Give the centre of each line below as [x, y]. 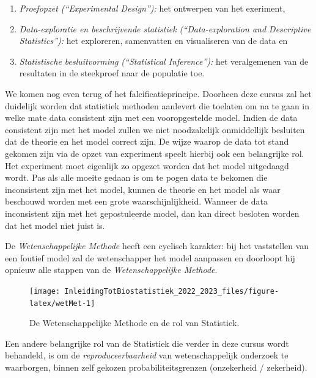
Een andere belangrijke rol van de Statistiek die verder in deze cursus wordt [147, 343]
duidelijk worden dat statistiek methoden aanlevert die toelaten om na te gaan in [157, 105]
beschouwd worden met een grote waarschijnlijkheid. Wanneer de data [137, 201]
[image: [45, 291]
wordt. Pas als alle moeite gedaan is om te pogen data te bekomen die [136, 177]
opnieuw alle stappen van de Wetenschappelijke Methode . [111, 270]
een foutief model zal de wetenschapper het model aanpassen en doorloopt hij [150, 257]
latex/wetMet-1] [62, 303]
